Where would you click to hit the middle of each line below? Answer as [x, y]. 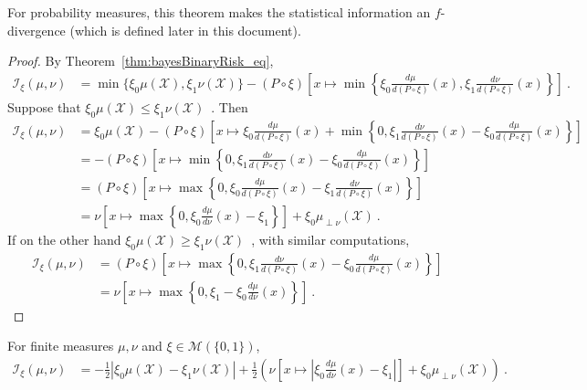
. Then [230, 106]
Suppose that [44, 106]
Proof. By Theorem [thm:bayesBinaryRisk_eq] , [141, 61]
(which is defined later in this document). [185, 30]
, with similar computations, [330, 239]
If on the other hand [64, 239]
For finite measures [61, 346]
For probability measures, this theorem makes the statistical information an [219, 12]
